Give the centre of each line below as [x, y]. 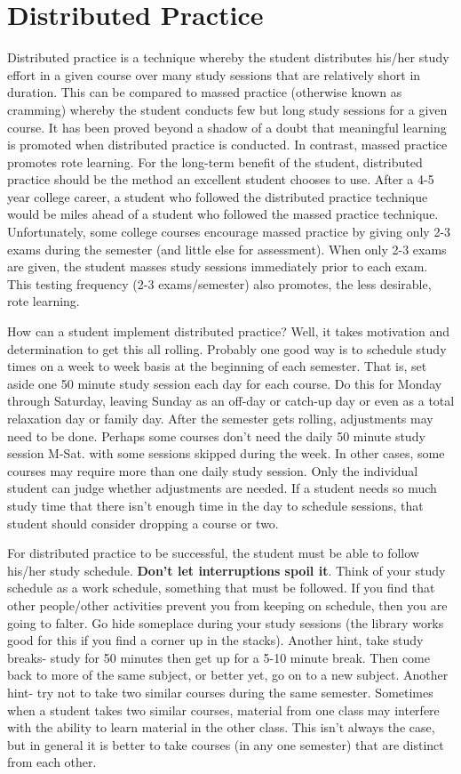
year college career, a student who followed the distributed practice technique [218, 196]
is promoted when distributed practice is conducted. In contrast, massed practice [227, 145]
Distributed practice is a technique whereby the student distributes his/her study [228, 57]
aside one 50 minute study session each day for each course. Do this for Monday [225, 383]
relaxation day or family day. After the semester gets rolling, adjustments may [220, 418]
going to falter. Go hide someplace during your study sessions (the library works [226, 622]
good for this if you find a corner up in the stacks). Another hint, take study [215, 640]
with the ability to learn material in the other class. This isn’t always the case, [221, 727]
